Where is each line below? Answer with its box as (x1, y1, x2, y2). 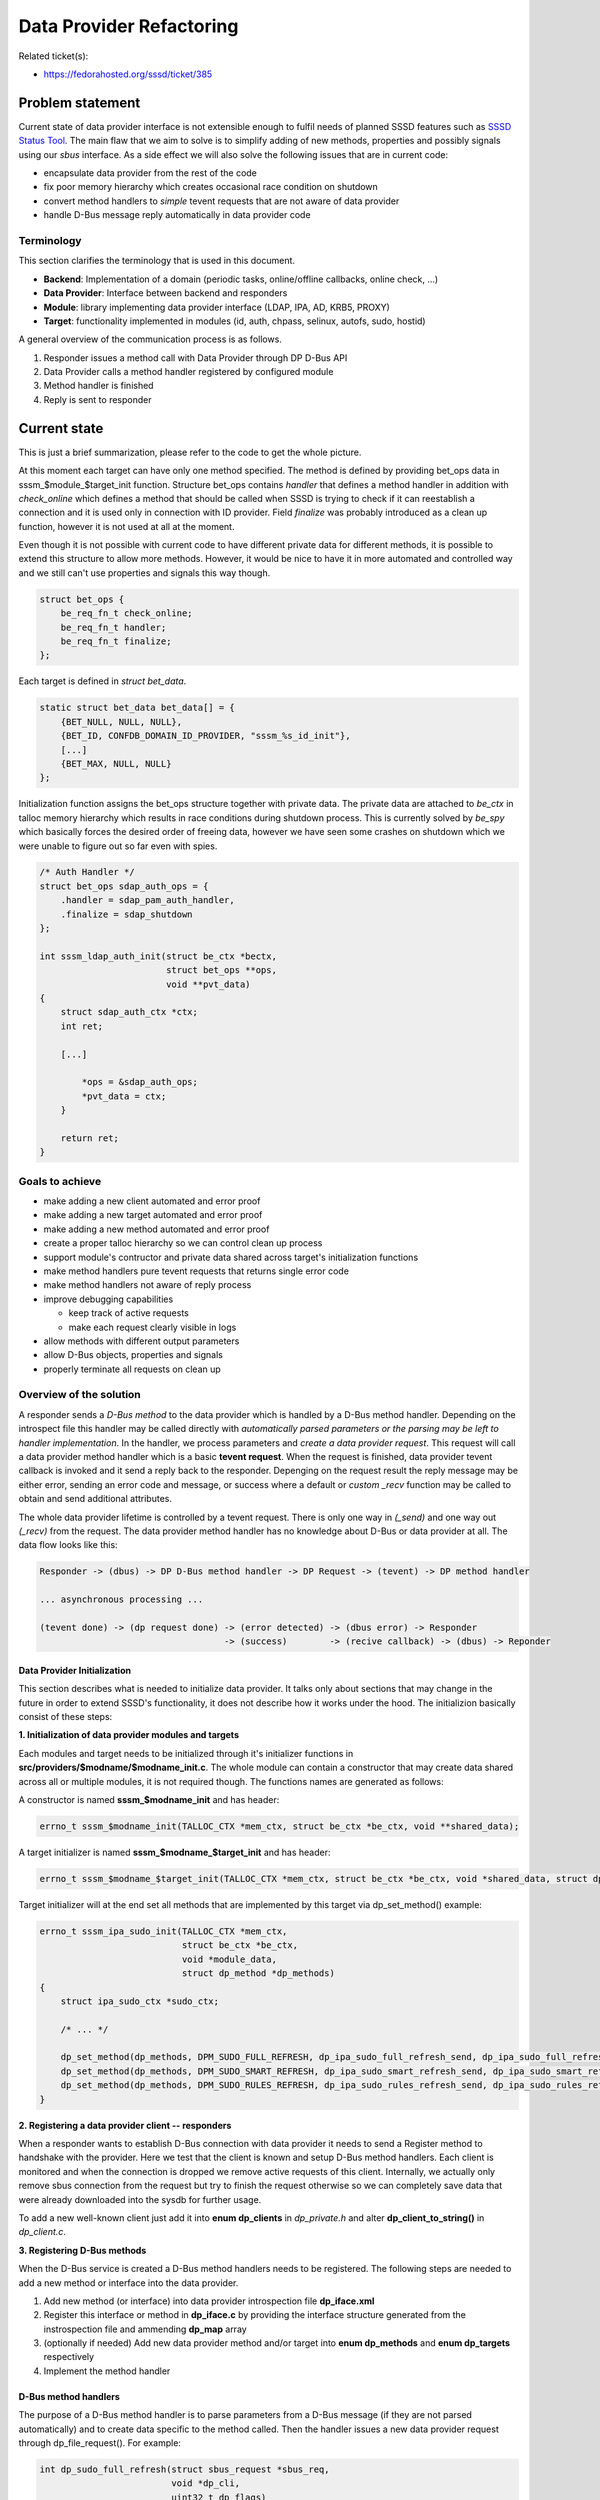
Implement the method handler (43, 2365, 171, 2377)
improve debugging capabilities (43, 1293, 174, 1305)
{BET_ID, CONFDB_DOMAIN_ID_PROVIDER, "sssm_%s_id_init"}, (60, 730, 351, 742)
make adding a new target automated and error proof (43, 1209, 263, 1221)
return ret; (60, 1132, 120, 1144)
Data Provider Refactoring (18, 15, 239, 37)
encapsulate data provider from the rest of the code (43, 167, 257, 179)
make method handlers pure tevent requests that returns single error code (43, 1265, 350, 1277)
